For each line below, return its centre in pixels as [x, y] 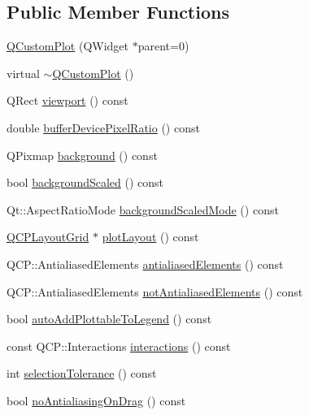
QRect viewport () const [67, 100]
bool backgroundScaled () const [85, 182]
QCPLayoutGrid [48, 237]
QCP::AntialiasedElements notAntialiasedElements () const [155, 291]
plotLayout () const [150, 237]
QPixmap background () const [82, 155]
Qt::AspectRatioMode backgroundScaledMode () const [143, 209]
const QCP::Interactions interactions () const [119, 346]
